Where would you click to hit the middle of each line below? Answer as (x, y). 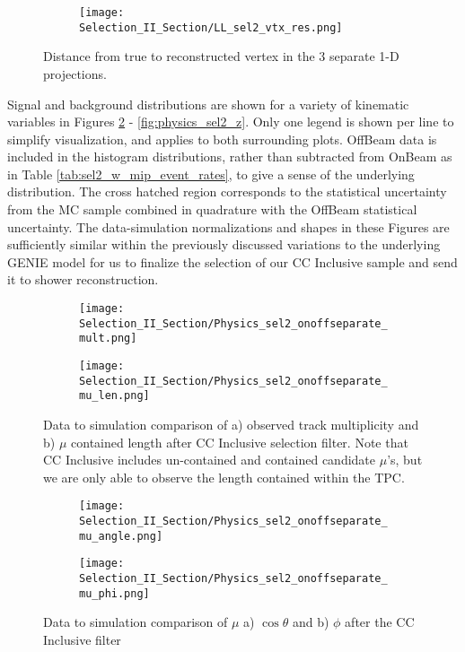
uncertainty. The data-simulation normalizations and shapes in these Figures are (228, 226)
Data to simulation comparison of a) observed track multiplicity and (231, 424)
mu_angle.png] (121, 536)
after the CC (380, 622)
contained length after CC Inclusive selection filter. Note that (240, 442)
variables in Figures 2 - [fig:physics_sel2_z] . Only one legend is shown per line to (231, 122)
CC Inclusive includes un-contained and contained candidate (210, 460)
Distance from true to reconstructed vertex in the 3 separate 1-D (221, 56)
